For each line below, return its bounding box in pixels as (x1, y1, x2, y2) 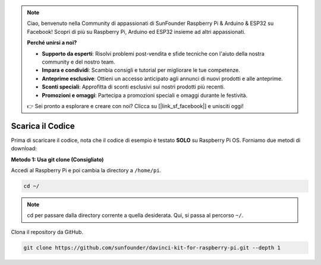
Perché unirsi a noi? (27, 39, 77, 46)
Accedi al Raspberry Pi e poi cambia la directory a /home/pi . (11, 166, 162, 173)
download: (11, 145, 37, 152)
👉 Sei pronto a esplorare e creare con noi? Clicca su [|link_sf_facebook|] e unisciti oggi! (27, 102, 244, 109)
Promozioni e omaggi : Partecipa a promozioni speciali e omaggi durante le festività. (42, 92, 248, 99)
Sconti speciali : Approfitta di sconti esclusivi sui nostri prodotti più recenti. (42, 83, 225, 90)
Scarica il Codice (11, 121, 75, 131)
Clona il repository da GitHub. (11, 228, 83, 235)
